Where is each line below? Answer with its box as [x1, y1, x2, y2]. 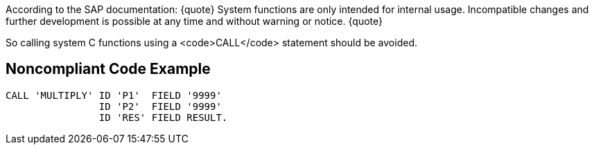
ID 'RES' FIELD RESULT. [98, 111, 228, 123]
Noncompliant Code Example [6, 60, 211, 78]
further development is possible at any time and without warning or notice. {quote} [6, 15, 383, 27]
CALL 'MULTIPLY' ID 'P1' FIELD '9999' [6, 89, 222, 101]
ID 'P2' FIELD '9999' [98, 100, 222, 112]
